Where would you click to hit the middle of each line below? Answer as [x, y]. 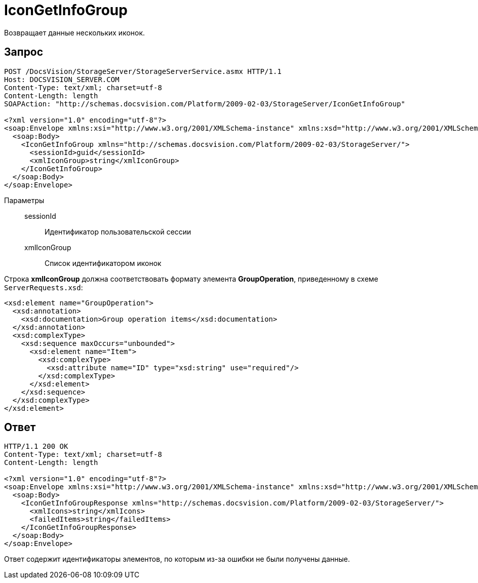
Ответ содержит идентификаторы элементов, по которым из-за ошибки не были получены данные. [177, 559]
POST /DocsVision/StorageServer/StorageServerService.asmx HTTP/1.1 [143, 71]
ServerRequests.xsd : [44, 287]
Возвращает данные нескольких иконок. [75, 32]
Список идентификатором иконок [103, 263]
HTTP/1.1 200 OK [36, 446]
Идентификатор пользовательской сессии [118, 231]
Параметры [24, 200]
